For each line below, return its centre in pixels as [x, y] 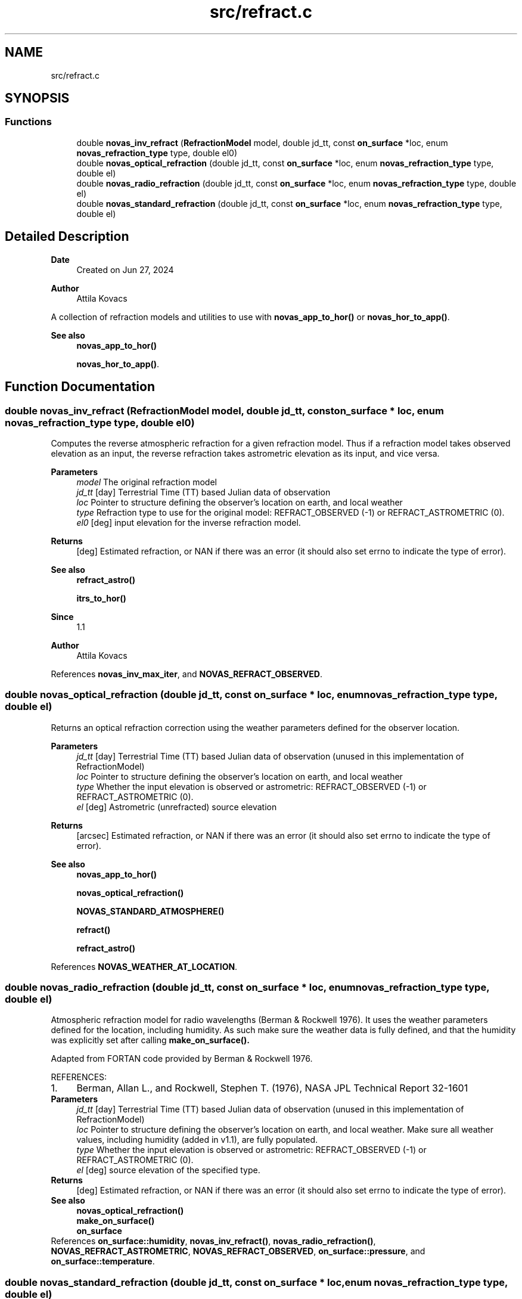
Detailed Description [67, 237]
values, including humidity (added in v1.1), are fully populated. [197, 1140]
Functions [28, 122]
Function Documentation [80, 387]
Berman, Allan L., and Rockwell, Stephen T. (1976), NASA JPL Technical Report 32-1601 [272, 1088]
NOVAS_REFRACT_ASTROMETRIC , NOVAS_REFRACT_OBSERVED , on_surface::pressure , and [238, 1251]
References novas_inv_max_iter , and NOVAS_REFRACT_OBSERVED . [187, 674]
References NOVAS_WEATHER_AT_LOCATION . [144, 966]
